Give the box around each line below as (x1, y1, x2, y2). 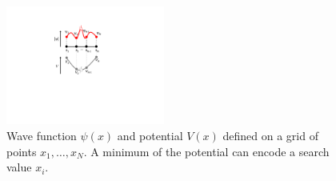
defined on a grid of (222, 127, 318, 143)
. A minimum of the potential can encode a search (83, 143, 330, 159)
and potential (117, 127, 183, 143)
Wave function (6, 127, 77, 143)
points (6, 143, 37, 159)
